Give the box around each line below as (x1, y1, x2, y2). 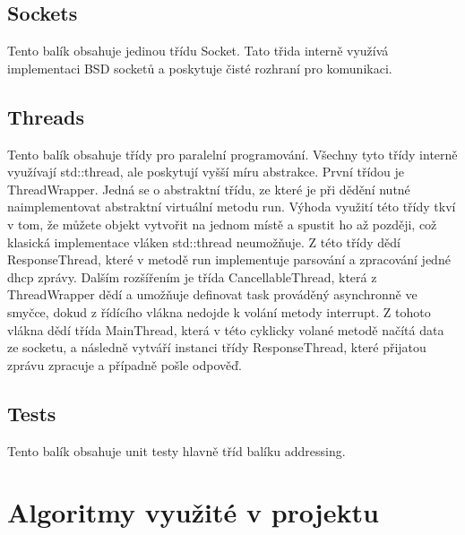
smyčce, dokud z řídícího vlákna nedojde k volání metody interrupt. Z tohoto (7, 302, 431, 321)
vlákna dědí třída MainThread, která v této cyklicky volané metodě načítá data (7, 320, 444, 339)
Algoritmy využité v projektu (7, 494, 379, 531)
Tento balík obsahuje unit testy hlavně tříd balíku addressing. (7, 441, 346, 460)
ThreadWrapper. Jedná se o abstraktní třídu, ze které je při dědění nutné (7, 179, 410, 198)
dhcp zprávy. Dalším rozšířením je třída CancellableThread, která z (7, 267, 377, 286)
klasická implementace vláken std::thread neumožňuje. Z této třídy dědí (7, 232, 400, 251)
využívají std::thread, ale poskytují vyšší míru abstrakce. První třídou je (7, 162, 405, 181)
